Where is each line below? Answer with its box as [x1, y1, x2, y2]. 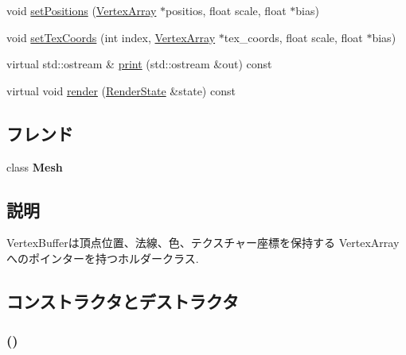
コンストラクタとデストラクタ [6, 288, 239, 313]
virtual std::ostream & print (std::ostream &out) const [6, 56, 272, 72]
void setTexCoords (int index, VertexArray [6, 29, 216, 45]
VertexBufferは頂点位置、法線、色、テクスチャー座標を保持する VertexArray [6, 234, 400, 251]
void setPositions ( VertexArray [6, 2, 157, 18]
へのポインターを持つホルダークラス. [6, 249, 199, 266]
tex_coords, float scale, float [224, 29, 363, 45]
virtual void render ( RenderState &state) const [6, 82, 236, 98]
